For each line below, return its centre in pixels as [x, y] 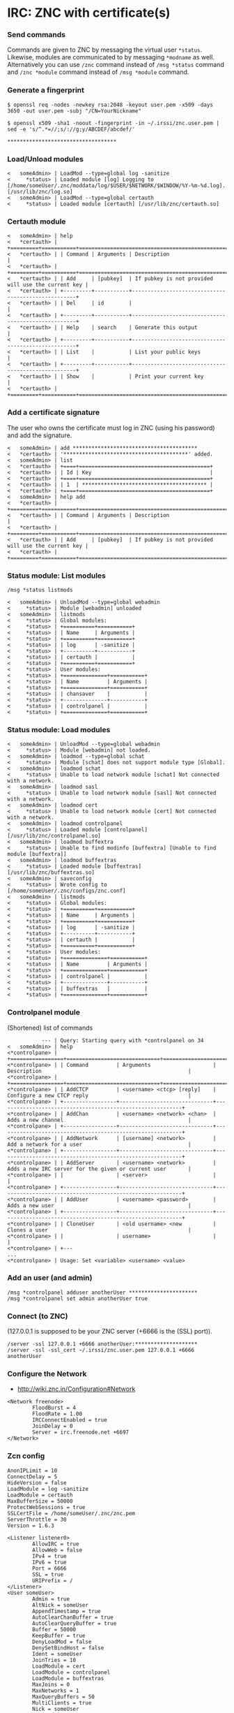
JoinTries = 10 [54, 1660]
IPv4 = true [50, 1556]
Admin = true [51, 1599]
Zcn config [26, 1456]
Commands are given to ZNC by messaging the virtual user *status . [105, 50]
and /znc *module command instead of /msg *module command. [98, 72]
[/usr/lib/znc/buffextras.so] [51, 873]
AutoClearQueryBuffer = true [75, 1623]
